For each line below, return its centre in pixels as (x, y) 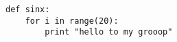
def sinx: (28, 9)
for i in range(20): (72, 21)
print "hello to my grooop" (109, 32)
